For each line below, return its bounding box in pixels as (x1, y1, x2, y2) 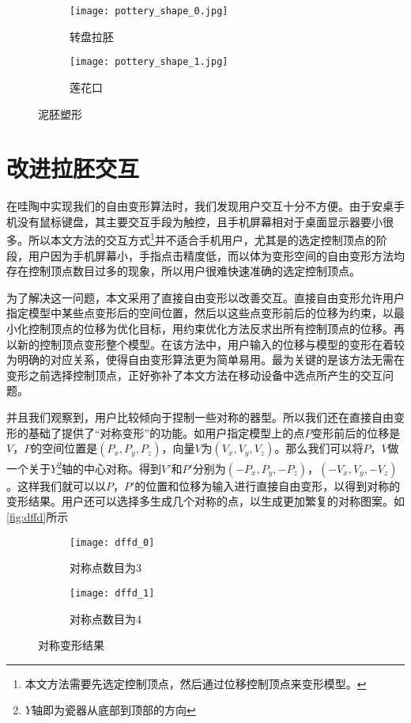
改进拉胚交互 (6, 152, 140, 184)
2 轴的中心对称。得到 (57, 458, 161, 476)
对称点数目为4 (70, 610, 141, 626)
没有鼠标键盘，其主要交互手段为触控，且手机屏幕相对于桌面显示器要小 (17, 213, 383, 229)
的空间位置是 (31, 440, 98, 456)
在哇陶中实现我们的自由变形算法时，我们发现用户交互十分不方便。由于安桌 (6, 198, 394, 214)
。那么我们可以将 (274, 440, 364, 456)
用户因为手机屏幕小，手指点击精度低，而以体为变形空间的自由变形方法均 (28, 247, 405, 263)
